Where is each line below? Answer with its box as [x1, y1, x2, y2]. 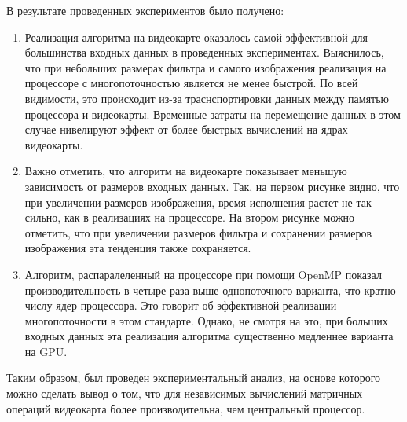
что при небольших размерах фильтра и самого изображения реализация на [24, 59, 387, 75]
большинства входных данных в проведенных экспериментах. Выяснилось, [24, 44, 384, 61]
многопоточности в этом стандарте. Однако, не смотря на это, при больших [24, 312, 388, 328]
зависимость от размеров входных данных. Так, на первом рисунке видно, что [24, 178, 400, 194]
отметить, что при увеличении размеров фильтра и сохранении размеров [24, 224, 372, 240]
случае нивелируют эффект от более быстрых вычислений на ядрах [24, 121, 348, 138]
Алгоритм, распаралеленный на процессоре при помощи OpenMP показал [24, 266, 382, 282]
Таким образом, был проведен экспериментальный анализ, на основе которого [6, 369, 381, 386]
